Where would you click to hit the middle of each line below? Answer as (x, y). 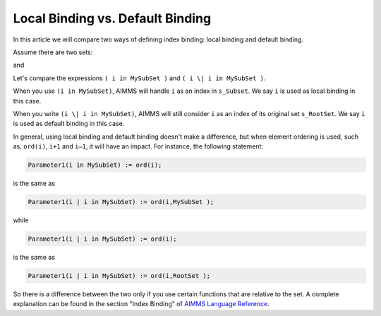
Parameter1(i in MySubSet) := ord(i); (95, 165)
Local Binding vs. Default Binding (112, 18)
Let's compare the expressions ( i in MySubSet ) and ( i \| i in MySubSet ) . (139, 78)
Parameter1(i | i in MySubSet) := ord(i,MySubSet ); (121, 202)
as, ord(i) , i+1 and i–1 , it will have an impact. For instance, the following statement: (138, 146)
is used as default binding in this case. (69, 124)
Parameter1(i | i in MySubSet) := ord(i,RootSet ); (119, 276)
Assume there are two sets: (53, 52)
